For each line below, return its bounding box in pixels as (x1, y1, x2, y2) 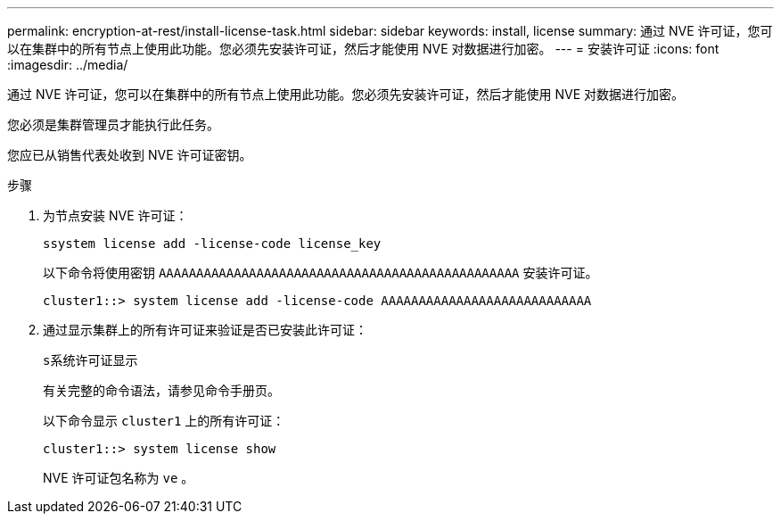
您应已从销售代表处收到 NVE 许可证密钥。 (7, 147, 252, 162)
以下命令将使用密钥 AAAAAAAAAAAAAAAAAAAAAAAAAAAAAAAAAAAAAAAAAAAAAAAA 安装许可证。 (43, 265, 598, 280)
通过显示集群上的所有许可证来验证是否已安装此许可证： (43, 322, 367, 337)
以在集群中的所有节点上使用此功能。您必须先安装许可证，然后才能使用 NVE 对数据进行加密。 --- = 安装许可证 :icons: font (7, 41, 719, 56)
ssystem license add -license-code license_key (43, 236, 382, 251)
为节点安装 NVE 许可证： (43, 208, 188, 223)
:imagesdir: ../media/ (7, 57, 128, 72)
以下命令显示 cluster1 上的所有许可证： (43, 413, 285, 428)
